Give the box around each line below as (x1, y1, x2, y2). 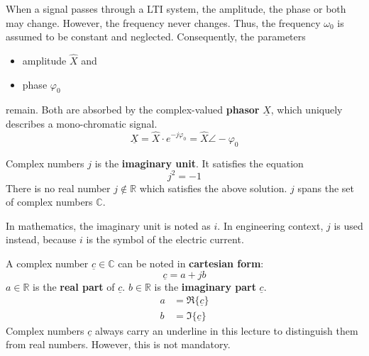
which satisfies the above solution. (139, 180, 287, 195)
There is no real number (6, 180, 111, 195)
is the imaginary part (154, 279, 256, 294)
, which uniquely (270, 102, 343, 117)
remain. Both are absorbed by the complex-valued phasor (6, 102, 260, 117)
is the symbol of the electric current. (86, 232, 244, 247)
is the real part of (33, 279, 115, 294)
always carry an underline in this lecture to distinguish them (94, 323, 358, 338)
